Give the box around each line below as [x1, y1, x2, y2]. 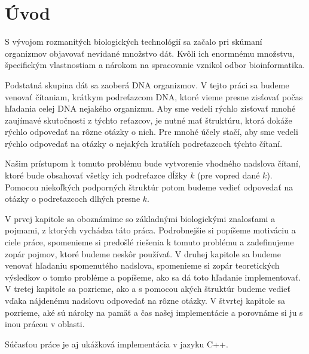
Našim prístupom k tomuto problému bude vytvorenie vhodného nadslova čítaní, [5, 157, 301, 170]
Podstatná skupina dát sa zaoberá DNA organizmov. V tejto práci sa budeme [5, 78, 289, 91]
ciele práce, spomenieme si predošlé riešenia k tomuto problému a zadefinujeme [5, 236, 294, 248]
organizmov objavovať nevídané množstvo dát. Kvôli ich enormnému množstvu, [5, 47, 295, 59]
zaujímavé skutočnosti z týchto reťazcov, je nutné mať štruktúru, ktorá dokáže [5, 113, 292, 126]
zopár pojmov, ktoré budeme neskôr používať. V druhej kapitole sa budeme [5, 247, 281, 260]
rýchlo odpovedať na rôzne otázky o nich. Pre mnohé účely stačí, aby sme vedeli [5, 125, 298, 138]
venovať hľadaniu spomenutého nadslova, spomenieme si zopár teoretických [5, 259, 280, 272]
